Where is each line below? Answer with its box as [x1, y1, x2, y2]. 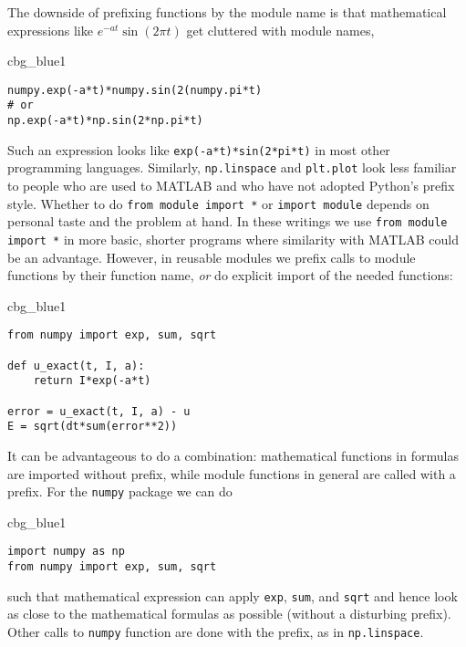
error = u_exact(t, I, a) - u [7, 404, 191, 418]
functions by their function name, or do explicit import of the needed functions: [7, 266, 453, 285]
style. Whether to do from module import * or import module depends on [7, 193, 430, 213]
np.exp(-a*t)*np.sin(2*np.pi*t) [7, 114, 203, 128]
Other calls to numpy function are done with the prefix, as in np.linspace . [7, 622, 424, 641]
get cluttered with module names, [186, 20, 375, 39]
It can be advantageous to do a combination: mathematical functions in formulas [7, 446, 459, 464]
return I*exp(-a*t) [33, 374, 151, 388]
